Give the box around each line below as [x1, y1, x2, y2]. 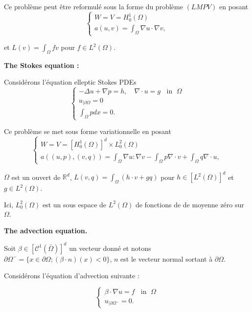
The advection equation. [4, 225, 88, 235]
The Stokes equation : [4, 60, 79, 70]
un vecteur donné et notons [69, 243, 151, 253]
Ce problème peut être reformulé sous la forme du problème [4, 1, 183, 11]
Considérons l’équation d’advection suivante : [4, 270, 139, 280]
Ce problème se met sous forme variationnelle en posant [4, 126, 171, 136]
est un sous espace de [42, 199, 107, 209]
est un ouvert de [11, 172, 61, 182]
